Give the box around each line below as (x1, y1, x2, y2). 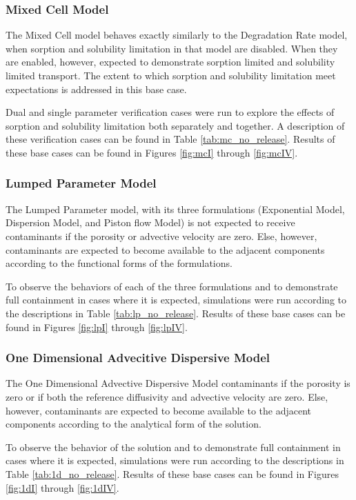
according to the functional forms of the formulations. (6, 256, 233, 270)
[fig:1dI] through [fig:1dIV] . (6, 480, 119, 494)
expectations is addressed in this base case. (6, 81, 187, 96)
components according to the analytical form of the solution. (6, 417, 261, 431)
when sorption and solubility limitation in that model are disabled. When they (6, 41, 338, 55)
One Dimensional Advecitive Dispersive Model (6, 349, 270, 366)
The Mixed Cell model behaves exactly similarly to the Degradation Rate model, (6, 28, 348, 42)
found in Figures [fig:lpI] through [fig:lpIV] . (6, 319, 188, 334)
